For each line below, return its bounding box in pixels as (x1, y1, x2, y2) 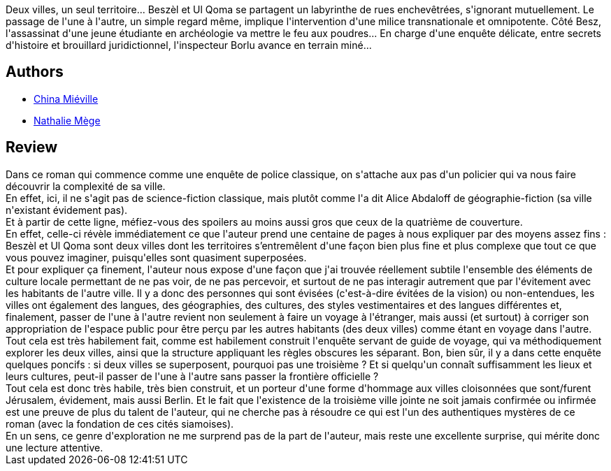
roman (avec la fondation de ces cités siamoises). (6, 417, 234, 430)
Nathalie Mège (34, 114, 101, 126)
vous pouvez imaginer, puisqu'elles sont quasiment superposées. (6, 251, 307, 263)
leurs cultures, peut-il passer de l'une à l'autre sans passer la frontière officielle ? (6, 370, 379, 382)
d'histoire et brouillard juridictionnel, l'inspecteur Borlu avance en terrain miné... (6, 39, 372, 51)
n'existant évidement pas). (6, 203, 128, 216)
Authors (6, 63, 64, 81)
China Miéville (34, 92, 99, 105)
